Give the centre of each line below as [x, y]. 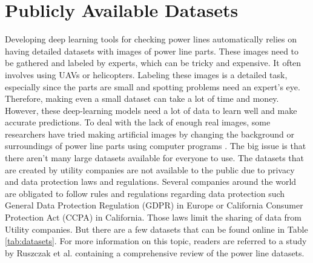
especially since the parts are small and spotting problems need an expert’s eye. [153, 86]
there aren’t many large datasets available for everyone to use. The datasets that [155, 158]
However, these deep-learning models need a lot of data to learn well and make [151, 110]
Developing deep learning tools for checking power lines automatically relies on [151, 39]
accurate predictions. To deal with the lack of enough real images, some [138, 122]
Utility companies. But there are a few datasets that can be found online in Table [156, 229]
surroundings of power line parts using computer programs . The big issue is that [156, 146]
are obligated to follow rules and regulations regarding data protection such [145, 193]
